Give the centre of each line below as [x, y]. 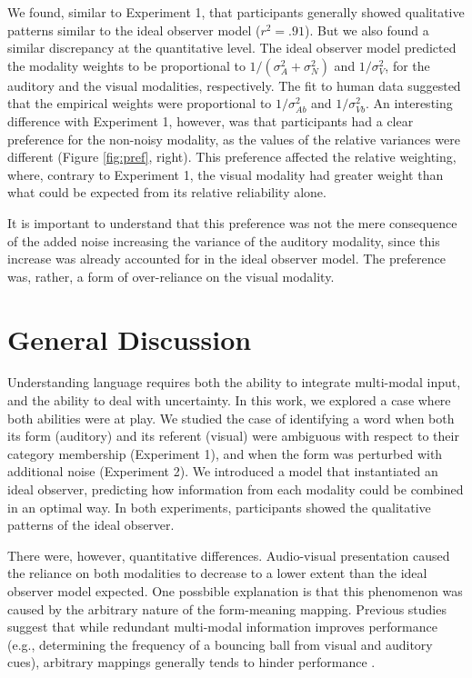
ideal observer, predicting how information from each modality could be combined [236, 489]
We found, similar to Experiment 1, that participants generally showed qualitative [236, 12]
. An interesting [409, 103]
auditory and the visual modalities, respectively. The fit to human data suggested [234, 85]
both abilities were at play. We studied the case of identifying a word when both [231, 418]
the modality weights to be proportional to [126, 65]
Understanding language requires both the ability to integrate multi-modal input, [234, 382]
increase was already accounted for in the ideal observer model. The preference [226, 259]
